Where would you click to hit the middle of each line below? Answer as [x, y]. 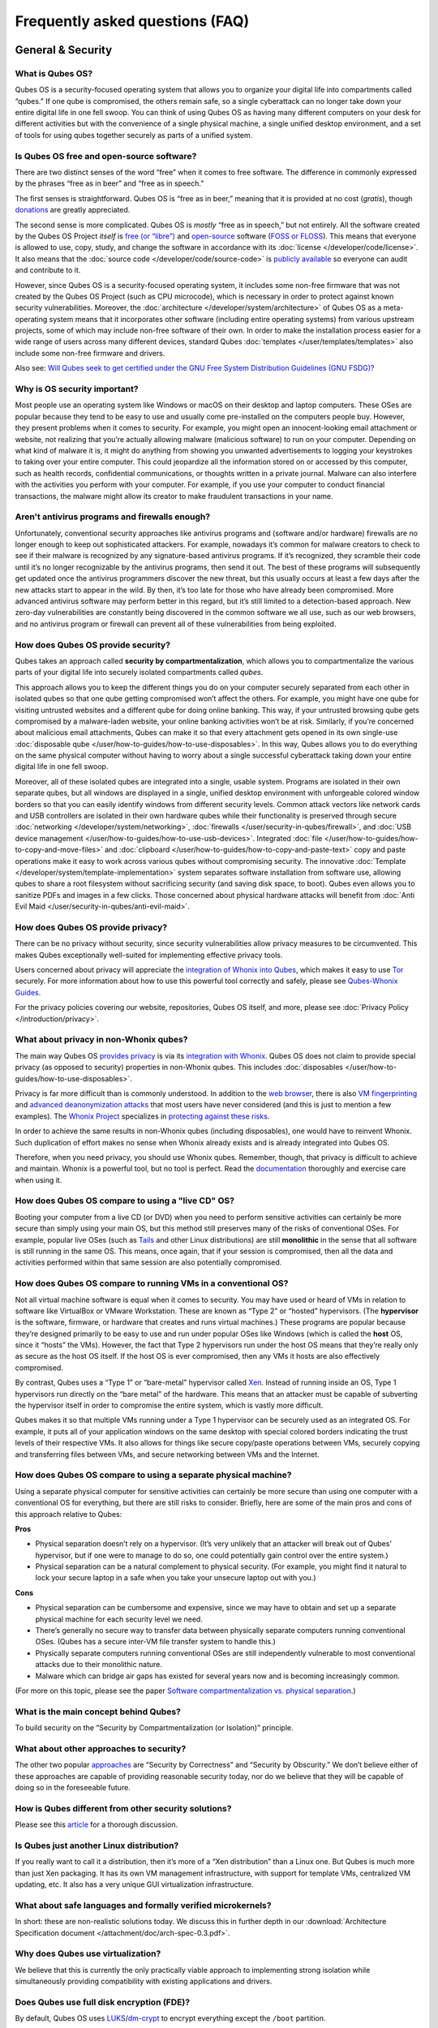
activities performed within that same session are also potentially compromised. [148, 1262]
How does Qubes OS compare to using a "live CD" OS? [125, 1201]
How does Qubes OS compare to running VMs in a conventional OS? [152, 1283]
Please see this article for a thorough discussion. [97, 1824]
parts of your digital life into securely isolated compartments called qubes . [139, 672]
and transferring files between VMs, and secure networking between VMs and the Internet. [167, 1454]
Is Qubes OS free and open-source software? [106, 156]
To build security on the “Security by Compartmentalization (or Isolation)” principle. [154, 1728]
